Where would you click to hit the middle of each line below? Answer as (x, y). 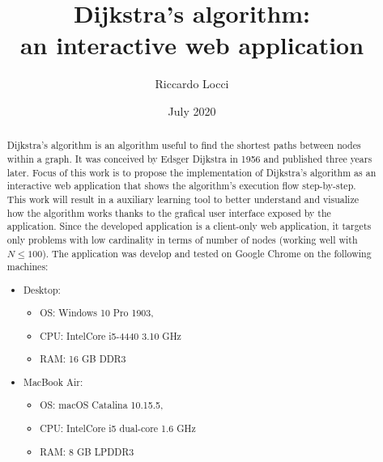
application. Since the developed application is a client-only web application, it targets (189, 226)
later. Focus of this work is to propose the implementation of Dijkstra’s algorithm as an (191, 172)
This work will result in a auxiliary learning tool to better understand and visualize (183, 199)
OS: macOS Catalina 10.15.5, (102, 405)
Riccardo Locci (192, 84)
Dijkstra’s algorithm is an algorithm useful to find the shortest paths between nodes (184, 145)
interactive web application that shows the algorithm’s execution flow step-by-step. (181, 186)
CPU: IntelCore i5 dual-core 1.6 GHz (118, 428)
